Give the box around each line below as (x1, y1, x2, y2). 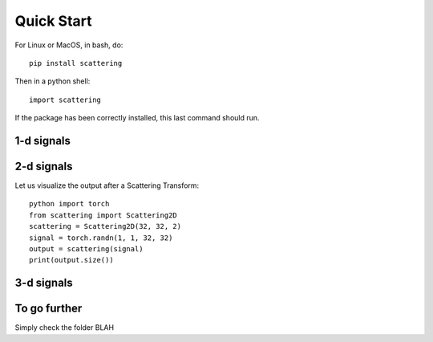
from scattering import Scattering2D (29, 210, 178, 220)
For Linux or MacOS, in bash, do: (14, 40, 123, 50)
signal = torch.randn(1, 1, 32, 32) (29, 233, 173, 242)
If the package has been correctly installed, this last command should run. (14, 113, 260, 123)
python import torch (29, 199, 110, 209)
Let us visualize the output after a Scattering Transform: (14, 181, 200, 190)
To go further (14, 302, 83, 316)
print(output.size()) (29, 255, 114, 265)
